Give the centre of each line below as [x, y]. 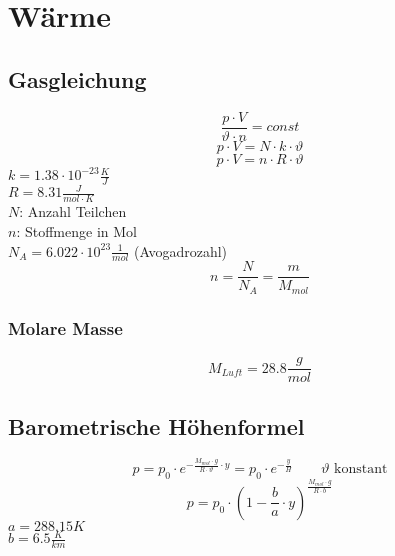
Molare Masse [65, 327]
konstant [361, 469]
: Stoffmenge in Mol [76, 230]
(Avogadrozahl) [181, 250]
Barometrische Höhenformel [156, 425]
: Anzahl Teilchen [73, 211]
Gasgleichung [77, 78]
